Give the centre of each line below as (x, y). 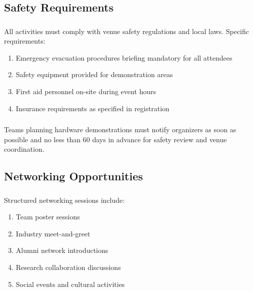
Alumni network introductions (62, 250)
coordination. (24, 149)
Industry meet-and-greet (53, 233)
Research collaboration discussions (68, 267)
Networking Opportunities (73, 176)
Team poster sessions (48, 217)
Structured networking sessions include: (64, 200)
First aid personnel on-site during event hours (86, 91)
